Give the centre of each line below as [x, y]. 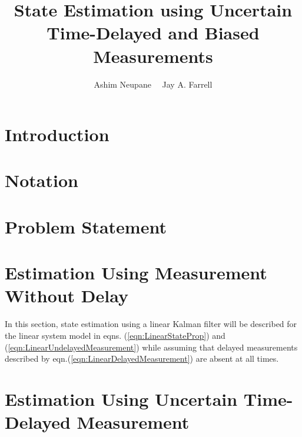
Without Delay [67, 296]
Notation [42, 180]
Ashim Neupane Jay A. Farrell [153, 84]
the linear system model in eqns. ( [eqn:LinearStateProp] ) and [115, 335]
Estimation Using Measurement [136, 273]
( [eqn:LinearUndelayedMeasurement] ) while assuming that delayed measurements [151, 347]
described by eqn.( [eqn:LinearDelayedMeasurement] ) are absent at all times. [142, 358]
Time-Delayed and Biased [153, 33]
